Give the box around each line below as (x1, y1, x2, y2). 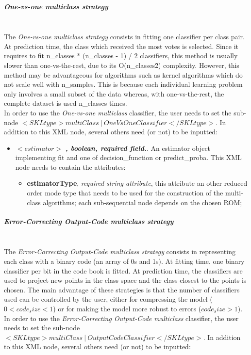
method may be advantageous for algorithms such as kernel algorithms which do (4, 69, 243, 80)
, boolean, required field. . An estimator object (65, 143, 211, 153)
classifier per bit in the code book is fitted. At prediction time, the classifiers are (4, 265, 243, 275)
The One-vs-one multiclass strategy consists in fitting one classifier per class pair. (4, 32, 245, 42)
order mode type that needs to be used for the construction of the (27, 188, 223, 198)
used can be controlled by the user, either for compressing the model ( (4, 294, 213, 304)
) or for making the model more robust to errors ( (53, 303, 201, 313)
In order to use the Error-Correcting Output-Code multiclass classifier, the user (4, 313, 239, 323)
